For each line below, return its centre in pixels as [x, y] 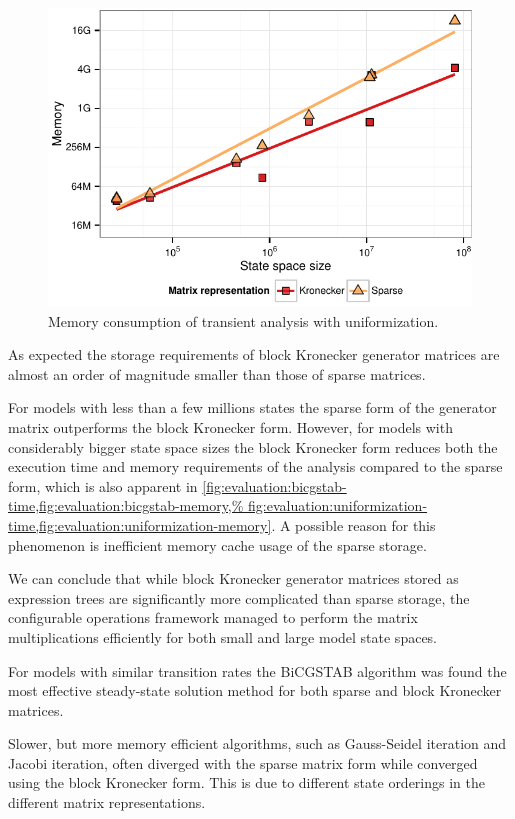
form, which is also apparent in [103, 485]
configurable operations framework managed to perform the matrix [213, 617]
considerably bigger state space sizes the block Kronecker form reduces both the [253, 446]
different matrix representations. [107, 802]
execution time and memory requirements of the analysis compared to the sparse [255, 466]
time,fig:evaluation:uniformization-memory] [140, 524]
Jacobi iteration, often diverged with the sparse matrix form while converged [243, 762]
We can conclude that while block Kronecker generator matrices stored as [233, 578]
